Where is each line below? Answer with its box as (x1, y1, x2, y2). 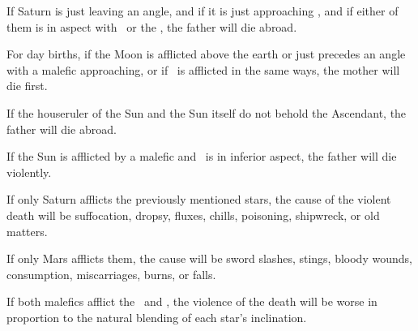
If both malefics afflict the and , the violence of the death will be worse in (6, 293, 377, 310)
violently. (6, 163, 52, 180)
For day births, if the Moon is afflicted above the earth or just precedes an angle (6, 45, 406, 62)
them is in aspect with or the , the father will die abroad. (6, 18, 297, 35)
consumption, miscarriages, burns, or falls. (6, 265, 216, 282)
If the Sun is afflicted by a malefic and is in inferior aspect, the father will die (6, 148, 397, 165)
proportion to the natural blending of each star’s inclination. (6, 308, 307, 325)
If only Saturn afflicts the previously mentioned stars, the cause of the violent (6, 191, 391, 208)
